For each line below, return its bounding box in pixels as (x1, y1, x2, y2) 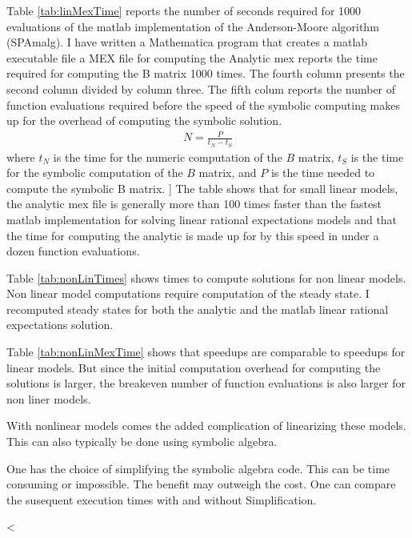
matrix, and (198, 164, 257, 181)
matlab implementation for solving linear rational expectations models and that (6, 211, 398, 227)
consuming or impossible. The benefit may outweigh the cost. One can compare (6, 476, 396, 492)
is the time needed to (270, 164, 375, 181)
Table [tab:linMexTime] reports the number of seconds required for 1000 (6, 2, 362, 18)
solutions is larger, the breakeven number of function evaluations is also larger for (6, 375, 406, 391)
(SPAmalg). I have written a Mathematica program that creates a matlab (6, 34, 368, 50)
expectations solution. (6, 316, 114, 333)
